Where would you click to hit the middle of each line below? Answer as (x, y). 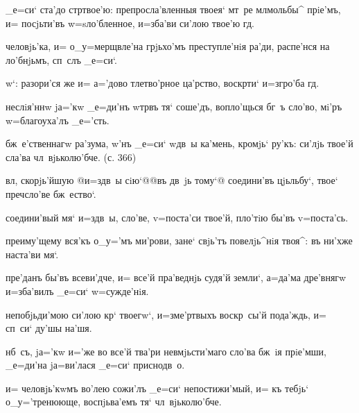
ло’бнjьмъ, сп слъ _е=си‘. (61, 59)
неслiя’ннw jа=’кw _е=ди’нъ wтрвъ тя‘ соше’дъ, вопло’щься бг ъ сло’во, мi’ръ (174, 106)
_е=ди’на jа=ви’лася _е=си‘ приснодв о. (95, 365)
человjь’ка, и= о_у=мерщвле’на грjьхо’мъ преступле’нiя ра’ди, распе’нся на (168, 46)
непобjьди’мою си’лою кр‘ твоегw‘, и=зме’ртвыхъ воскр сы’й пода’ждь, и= (166, 314)
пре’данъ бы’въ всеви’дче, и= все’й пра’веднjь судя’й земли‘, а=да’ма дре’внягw (176, 277)
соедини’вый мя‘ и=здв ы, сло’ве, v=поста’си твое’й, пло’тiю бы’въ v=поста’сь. (177, 217)
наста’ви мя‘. (32, 254)
